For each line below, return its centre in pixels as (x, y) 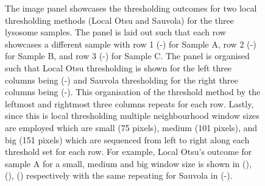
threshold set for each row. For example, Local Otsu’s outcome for (129, 152)
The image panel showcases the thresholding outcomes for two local (131, 8)
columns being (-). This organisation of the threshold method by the (133, 92)
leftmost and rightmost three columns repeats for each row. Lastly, (129, 103)
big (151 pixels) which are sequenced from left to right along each (127, 139)
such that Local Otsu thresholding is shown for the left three (118, 67)
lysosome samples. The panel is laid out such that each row (115, 32)
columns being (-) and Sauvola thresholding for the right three (122, 80)
